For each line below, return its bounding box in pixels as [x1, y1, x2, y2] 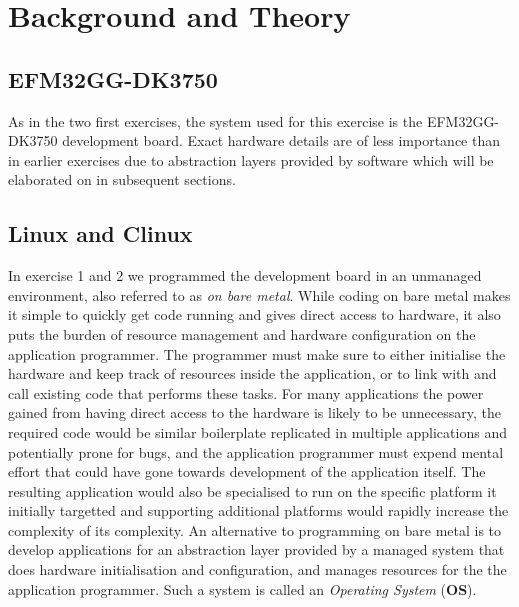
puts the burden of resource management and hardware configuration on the [8, 323, 476, 344]
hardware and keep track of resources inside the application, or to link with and [8, 363, 497, 384]
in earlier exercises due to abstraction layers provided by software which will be [8, 149, 494, 170]
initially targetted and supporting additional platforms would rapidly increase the [8, 500, 509, 521]
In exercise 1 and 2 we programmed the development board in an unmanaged [8, 265, 482, 286]
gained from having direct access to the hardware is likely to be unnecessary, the [8, 402, 501, 423]
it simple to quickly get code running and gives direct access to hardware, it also [8, 304, 501, 325]
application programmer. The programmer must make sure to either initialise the [8, 343, 506, 364]
